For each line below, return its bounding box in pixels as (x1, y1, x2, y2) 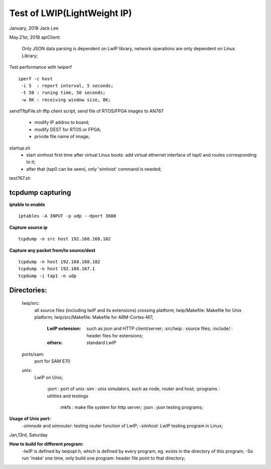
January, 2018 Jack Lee (9, 25, 59, 31)
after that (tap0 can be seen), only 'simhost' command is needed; (26, 166, 162, 172)
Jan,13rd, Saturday (9, 432, 48, 438)
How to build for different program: (9, 441, 84, 447)
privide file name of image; (34, 134, 90, 140)
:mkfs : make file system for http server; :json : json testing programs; (59, 404, 203, 410)
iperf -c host (18, 76, 53, 81)
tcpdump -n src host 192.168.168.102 (18, 236, 111, 242)
